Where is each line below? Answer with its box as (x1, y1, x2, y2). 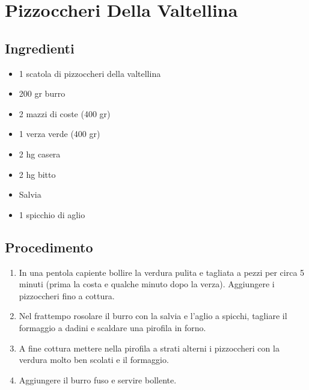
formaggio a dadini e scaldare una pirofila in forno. (19, 321, 206, 334)
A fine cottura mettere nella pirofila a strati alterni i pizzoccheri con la (19, 341, 280, 354)
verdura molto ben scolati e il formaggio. (19, 353, 169, 366)
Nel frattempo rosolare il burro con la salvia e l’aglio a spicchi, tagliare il (19, 309, 287, 322)
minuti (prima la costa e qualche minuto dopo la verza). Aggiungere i (19, 278, 275, 290)
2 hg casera (19, 147, 61, 160)
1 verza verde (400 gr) (19, 127, 100, 140)
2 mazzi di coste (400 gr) (19, 107, 111, 120)
